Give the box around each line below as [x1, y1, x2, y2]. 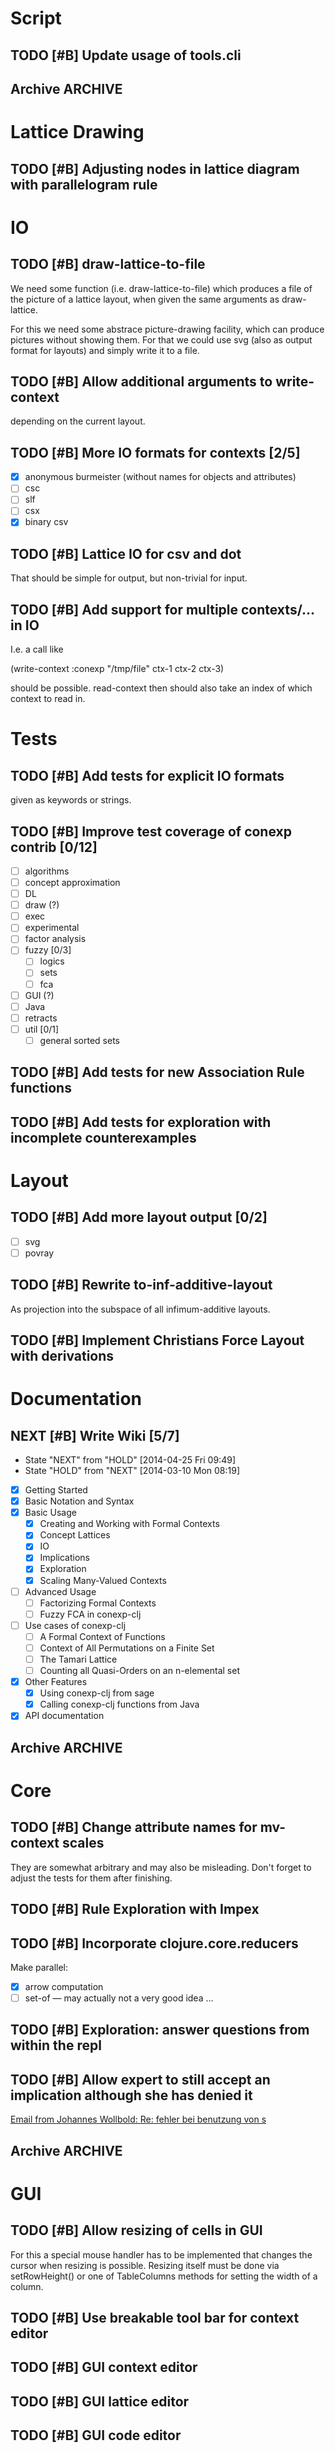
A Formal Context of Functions [39, 1630, 166, 1642]
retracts [24, 1012, 58, 1024]
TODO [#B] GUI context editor [10, 2359, 198, 2376]
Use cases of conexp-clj [24, 1619, 127, 1631]
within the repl [10, 2037, 102, 2054]
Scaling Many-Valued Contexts [39, 1574, 167, 1586]
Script [10, 7, 62, 30]
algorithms [24, 865, 70, 877]
